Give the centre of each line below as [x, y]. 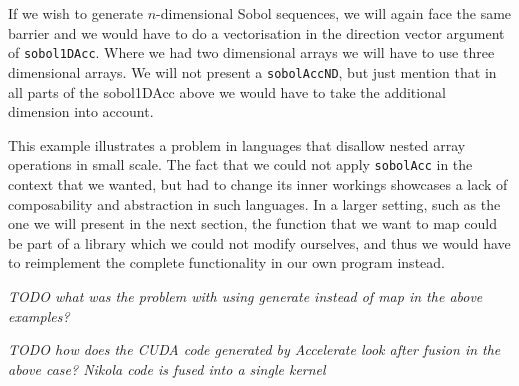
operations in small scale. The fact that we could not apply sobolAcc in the [240, 164]
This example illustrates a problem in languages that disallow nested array [237, 144]
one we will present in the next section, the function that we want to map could [252, 223]
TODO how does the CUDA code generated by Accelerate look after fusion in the [254, 349]
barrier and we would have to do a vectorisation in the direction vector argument [256, 32]
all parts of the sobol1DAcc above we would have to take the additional [227, 91]
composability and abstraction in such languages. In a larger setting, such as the [254, 203]
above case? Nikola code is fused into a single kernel [167, 368]
